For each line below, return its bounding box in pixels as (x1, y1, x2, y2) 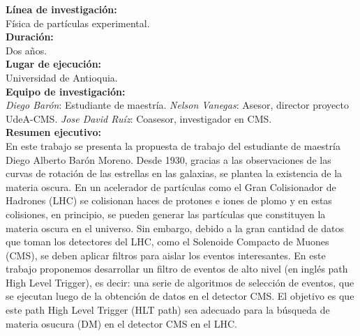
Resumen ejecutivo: (6, 125, 101, 139)
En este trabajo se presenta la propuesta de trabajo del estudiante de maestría (6, 138, 340, 153)
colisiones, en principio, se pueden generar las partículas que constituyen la (6, 206, 326, 221)
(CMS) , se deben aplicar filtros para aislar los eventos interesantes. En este (6, 247, 326, 262)
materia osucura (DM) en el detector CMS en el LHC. (6, 316, 237, 330)
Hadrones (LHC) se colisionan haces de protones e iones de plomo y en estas (6, 193, 332, 208)
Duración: (6, 29, 54, 44)
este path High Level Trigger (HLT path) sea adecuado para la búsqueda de (6, 303, 330, 317)
